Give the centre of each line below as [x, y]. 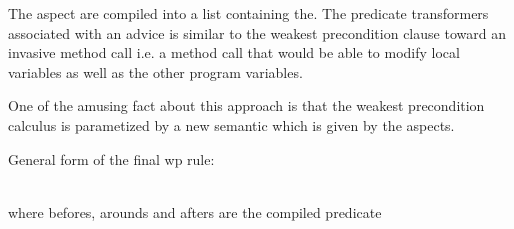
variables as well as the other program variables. [155, 71]
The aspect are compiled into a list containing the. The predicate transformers [248, 13]
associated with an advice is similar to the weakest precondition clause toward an [257, 32]
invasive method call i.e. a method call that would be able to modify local [234, 52]
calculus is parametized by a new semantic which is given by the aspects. [231, 124]
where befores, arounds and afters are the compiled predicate [195, 211]
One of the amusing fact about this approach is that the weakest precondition [246, 105]
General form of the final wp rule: [111, 158]
